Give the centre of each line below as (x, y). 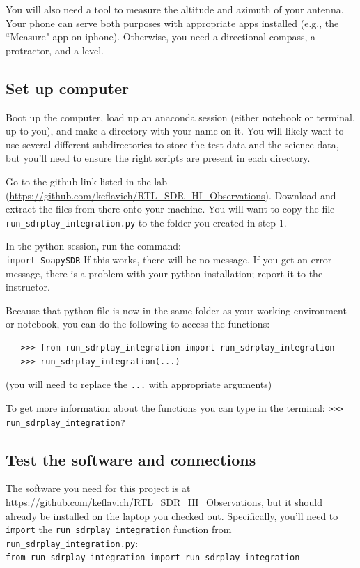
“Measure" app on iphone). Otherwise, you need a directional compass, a (161, 37)
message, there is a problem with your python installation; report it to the (164, 273)
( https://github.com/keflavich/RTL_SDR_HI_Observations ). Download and (171, 195)
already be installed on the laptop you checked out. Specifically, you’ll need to (172, 515)
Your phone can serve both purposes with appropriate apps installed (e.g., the (172, 23)
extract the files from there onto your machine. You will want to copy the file (170, 209)
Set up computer (67, 87)
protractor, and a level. (55, 50)
